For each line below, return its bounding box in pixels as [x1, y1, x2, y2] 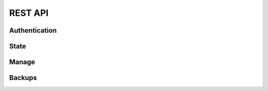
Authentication [9, 26, 57, 35]
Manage [9, 58, 35, 66]
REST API [9, 7, 49, 18]
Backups [9, 74, 37, 82]
